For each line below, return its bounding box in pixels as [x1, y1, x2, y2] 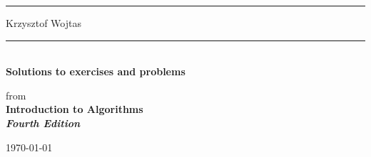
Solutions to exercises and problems [6, 64, 185, 79]
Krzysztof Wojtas [6, 16, 81, 30]
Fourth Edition [6, 115, 81, 130]
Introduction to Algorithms [6, 102, 143, 117]
